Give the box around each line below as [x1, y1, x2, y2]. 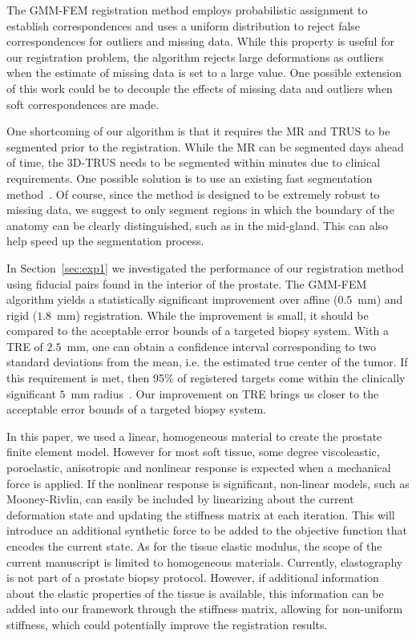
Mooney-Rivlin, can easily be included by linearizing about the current [6, 491, 354, 507]
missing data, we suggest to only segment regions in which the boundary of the [6, 201, 394, 218]
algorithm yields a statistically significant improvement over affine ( [6, 291, 338, 308]
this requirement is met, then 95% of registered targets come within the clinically [6, 369, 406, 386]
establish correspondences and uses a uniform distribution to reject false [6, 17, 361, 34]
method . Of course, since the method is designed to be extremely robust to [6, 185, 380, 202]
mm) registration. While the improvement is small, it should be [57, 306, 369, 323]
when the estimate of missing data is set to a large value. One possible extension [6, 64, 402, 81]
